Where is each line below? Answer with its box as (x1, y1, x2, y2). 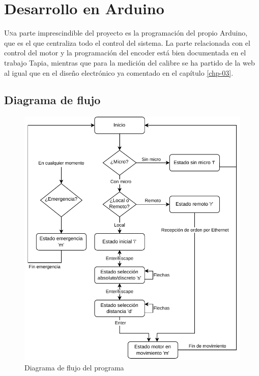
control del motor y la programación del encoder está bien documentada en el (4, 47, 246, 58)
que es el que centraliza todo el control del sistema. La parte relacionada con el (4, 37, 250, 48)
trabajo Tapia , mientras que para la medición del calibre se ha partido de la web (4, 57, 255, 68)
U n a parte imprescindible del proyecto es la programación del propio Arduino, (4, 27, 248, 38)
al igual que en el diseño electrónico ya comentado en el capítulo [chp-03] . (4, 67, 234, 78)
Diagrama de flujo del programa (24, 362, 124, 372)
